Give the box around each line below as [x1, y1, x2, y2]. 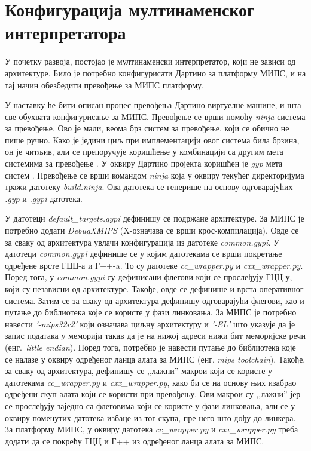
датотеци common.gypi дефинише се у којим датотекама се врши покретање [5, 247, 282, 260]
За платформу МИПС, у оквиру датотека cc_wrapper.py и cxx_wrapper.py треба [5, 423, 298, 435]
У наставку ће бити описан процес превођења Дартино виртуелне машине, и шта [5, 99, 301, 111]
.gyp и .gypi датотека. [5, 192, 83, 204]
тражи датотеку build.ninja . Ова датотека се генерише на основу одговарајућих [5, 180, 293, 193]
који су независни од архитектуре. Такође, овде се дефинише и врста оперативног [5, 283, 304, 294]
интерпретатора [5, 20, 126, 45]
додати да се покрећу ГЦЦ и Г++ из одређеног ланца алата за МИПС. [5, 434, 264, 447]
